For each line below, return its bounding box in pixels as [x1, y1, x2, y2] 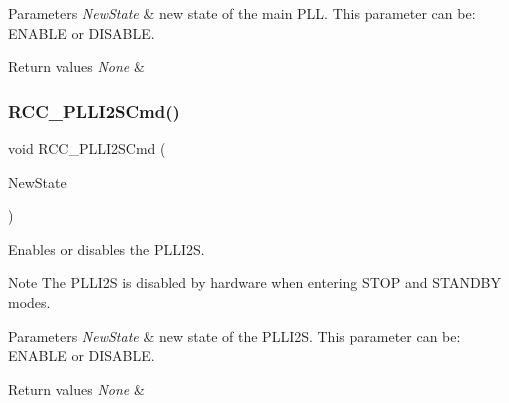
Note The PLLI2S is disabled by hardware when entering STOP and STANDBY [8, 272, 502, 293]
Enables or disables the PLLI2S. [8, 238, 205, 259]
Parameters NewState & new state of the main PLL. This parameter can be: [8, 3, 476, 23]
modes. [8, 291, 51, 312]
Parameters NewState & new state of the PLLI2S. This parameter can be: [8, 325, 461, 346]
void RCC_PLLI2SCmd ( [8, 138, 166, 158]
